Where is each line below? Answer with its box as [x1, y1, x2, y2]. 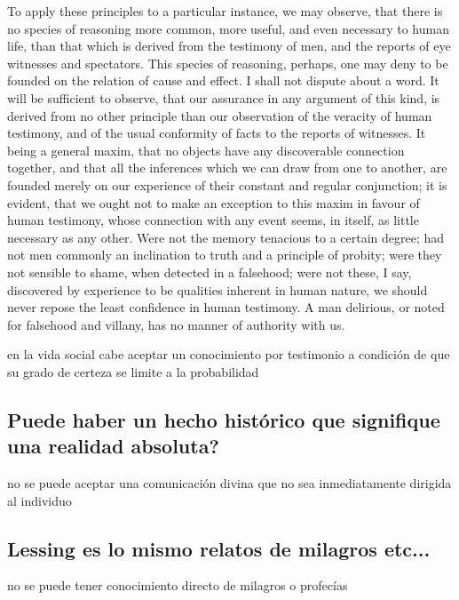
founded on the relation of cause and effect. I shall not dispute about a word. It [7, 71, 439, 90]
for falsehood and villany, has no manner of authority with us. [7, 315, 345, 333]
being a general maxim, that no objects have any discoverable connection [7, 140, 405, 159]
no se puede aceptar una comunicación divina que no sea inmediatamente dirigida [7, 474, 452, 492]
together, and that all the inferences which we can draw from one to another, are [7, 158, 447, 177]
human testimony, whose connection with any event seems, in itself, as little [7, 211, 419, 229]
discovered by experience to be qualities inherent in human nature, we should [7, 280, 428, 299]
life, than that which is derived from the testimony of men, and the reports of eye [7, 36, 451, 55]
